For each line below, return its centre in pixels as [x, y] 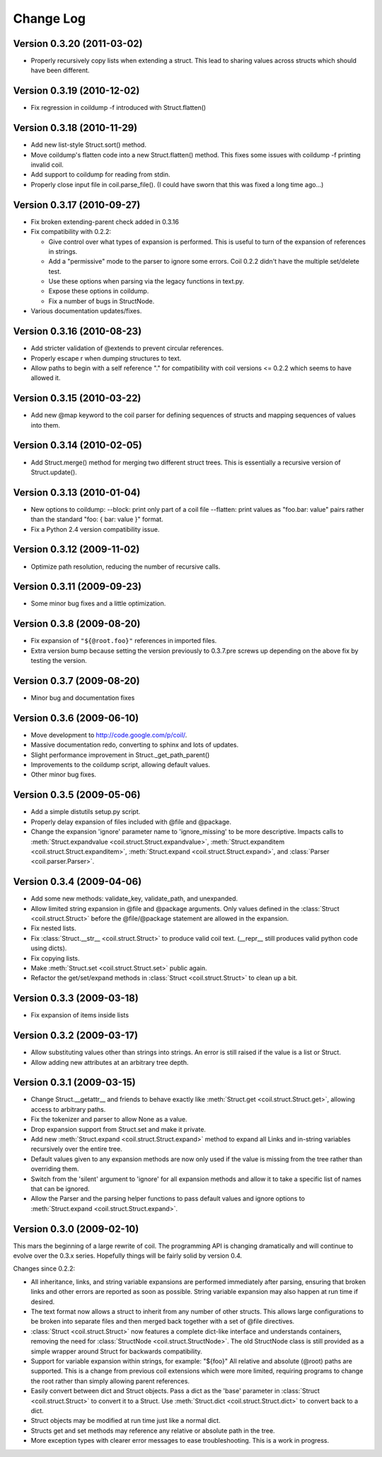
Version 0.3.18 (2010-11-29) [75, 128]
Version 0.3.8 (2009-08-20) [77, 624]
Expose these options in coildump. [99, 291]
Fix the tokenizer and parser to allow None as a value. [109, 1120]
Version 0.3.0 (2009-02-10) [76, 1229]
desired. [43, 1302]
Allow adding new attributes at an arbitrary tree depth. [110, 1062]
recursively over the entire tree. [77, 1149]
